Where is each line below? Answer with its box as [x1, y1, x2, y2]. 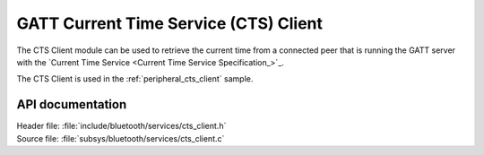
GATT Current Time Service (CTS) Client [16, 13, 323, 33]
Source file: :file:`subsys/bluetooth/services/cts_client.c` [16, 133, 225, 143]
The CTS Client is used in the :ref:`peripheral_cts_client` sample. [16, 73, 254, 84]
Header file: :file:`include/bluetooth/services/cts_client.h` [16, 121, 227, 132]
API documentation [16, 97, 127, 112]
